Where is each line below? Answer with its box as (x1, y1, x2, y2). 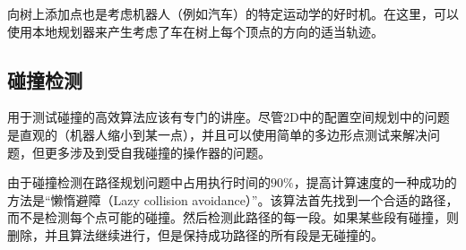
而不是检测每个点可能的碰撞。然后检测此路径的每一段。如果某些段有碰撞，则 (7, 208, 459, 227)
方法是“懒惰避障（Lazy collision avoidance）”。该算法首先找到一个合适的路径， (7, 190, 459, 209)
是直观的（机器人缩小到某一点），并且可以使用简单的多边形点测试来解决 (7, 125, 427, 143)
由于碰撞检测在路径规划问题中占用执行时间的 (7, 173, 271, 192)
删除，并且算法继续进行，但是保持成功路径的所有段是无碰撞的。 (7, 225, 384, 244)
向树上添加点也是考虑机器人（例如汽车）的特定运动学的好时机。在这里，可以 (7, 4, 459, 22)
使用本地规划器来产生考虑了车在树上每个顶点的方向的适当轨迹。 (7, 22, 384, 40)
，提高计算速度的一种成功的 (293, 173, 457, 192)
